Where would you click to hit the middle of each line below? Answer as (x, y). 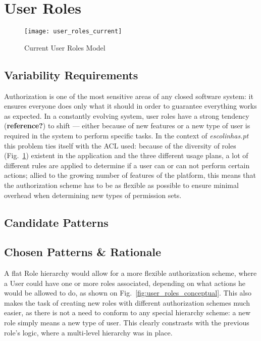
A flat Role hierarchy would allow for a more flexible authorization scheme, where (130, 273)
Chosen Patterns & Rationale (83, 252)
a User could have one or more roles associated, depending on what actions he (125, 283)
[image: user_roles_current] (73, 32)
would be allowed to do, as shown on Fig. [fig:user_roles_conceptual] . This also (128, 293)
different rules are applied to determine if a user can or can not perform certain (127, 165)
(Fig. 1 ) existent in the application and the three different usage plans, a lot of (126, 155)
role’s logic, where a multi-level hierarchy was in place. (88, 332)
